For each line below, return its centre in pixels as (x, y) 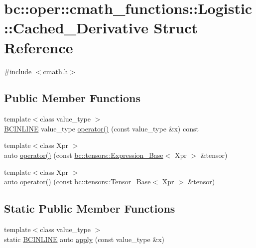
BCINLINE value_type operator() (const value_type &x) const (101, 128)
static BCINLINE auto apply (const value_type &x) (84, 239)
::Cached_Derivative (76, 28)
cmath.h (56, 71)
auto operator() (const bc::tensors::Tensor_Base (77, 182)
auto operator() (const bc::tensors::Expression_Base (84, 155)
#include (18, 71)
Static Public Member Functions (90, 208)
